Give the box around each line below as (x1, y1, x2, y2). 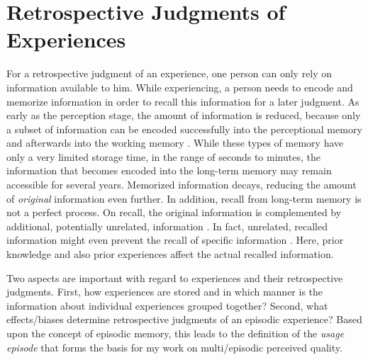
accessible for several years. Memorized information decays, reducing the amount (6, 177, 357, 192)
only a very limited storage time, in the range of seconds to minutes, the (6, 149, 320, 164)
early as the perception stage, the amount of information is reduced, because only (6, 108, 361, 123)
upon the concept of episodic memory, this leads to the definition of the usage (6, 326, 345, 340)
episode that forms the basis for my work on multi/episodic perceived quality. (6, 339, 342, 354)
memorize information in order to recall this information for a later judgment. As (6, 94, 359, 108)
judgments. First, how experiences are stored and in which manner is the (6, 284, 323, 299)
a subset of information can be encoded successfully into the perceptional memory (6, 121, 362, 136)
